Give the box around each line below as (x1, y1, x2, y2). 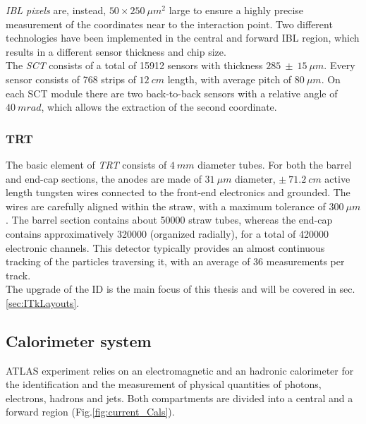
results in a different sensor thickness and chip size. (6, 44, 226, 59)
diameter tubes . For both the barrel (197, 157, 352, 171)
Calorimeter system (6, 329, 152, 351)
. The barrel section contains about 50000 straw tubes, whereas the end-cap (6, 212, 333, 227)
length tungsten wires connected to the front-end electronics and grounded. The (6, 185, 350, 200)
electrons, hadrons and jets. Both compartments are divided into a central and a (6, 390, 353, 405)
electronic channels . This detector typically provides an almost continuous (6, 240, 325, 255)
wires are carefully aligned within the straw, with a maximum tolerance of (6, 198, 326, 213)
